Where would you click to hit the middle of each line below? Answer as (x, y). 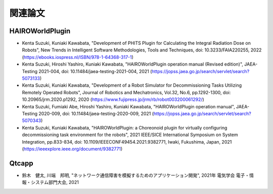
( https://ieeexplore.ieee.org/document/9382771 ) (72, 149)
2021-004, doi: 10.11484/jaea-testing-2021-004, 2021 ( (95, 71)
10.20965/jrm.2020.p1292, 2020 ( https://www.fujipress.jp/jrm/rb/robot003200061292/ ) (113, 100)
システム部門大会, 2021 (55, 182)
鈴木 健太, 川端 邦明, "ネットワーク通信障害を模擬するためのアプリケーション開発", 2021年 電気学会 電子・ (136, 175)
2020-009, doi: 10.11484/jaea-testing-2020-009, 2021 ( (96, 113)
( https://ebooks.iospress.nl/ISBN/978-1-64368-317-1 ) (78, 57)
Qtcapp (21, 163)
